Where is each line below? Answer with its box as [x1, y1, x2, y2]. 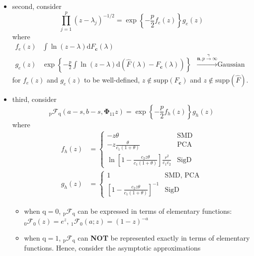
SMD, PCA [165, 172, 200, 179]
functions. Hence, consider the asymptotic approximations [24, 243, 201, 253]
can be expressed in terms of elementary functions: [78, 205, 232, 216]
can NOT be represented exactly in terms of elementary [78, 232, 250, 243]
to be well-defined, [84, 75, 140, 85]
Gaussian [217, 61, 245, 69]
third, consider [12, 94, 57, 104]
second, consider [12, 1, 62, 11]
